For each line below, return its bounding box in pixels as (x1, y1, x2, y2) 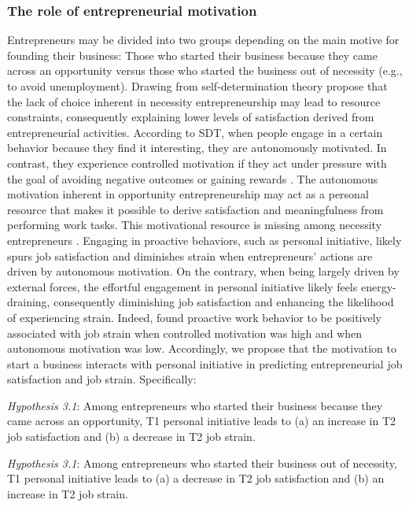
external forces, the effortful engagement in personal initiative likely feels (7, 278, 358, 294)
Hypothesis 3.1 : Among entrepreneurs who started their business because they (7, 397, 383, 413)
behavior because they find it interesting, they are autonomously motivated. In (7, 139, 387, 156)
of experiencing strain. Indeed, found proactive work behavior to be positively (7, 309, 382, 325)
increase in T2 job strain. (7, 485, 128, 501)
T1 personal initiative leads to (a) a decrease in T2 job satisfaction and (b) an (7, 470, 385, 487)
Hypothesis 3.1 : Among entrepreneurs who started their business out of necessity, (7, 454, 397, 471)
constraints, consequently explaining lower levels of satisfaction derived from (7, 109, 374, 125)
